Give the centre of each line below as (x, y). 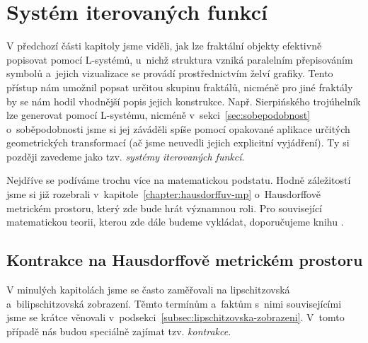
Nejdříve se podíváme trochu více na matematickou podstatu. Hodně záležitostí (179, 180)
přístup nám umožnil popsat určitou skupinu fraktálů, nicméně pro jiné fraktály (180, 87)
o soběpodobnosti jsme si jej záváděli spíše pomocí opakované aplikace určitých (178, 128)
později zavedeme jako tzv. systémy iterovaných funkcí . (126, 156)
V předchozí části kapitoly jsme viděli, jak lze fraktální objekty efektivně (164, 46)
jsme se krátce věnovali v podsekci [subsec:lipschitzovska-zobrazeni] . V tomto (176, 317)
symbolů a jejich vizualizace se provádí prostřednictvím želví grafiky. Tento (170, 73)
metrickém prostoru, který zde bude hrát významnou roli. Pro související (164, 208)
